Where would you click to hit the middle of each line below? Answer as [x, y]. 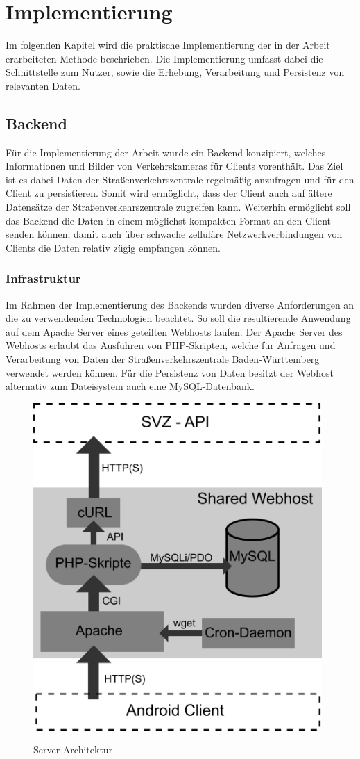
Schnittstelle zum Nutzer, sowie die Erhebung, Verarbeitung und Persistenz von [175, 72]
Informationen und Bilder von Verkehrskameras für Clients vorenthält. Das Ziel [174, 166]
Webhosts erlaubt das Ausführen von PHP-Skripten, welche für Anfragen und [171, 345]
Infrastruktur [43, 278]
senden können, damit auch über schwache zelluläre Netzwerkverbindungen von [174, 234]
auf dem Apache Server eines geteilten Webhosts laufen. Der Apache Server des [174, 331]
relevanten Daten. [43, 85]
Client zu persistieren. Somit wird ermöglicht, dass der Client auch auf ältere [169, 193]
